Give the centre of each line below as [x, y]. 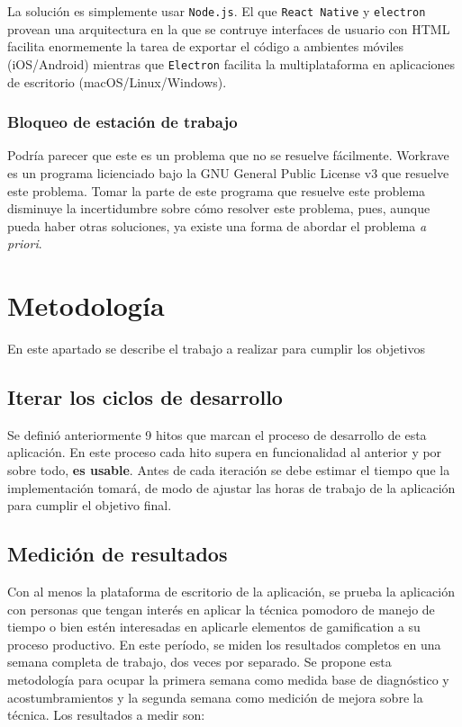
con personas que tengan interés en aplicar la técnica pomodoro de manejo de [221, 609]
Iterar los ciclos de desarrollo [145, 396]
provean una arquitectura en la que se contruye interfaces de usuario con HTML [229, 28]
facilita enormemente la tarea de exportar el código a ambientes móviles [206, 46]
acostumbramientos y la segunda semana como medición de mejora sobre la [215, 697]
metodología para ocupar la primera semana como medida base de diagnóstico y [228, 679]
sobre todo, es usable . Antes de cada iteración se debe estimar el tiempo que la [229, 469]
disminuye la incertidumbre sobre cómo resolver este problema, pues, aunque [219, 208]
